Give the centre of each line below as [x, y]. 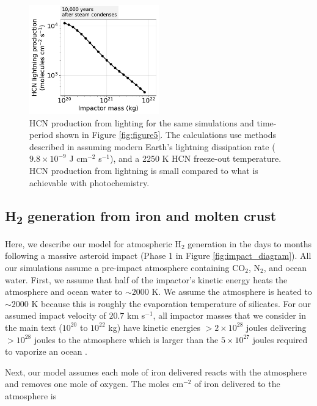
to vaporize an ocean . [46, 351]
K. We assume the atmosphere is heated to [232, 292]
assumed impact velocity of [56, 315]
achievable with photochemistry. [89, 182]
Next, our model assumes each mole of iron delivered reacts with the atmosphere [156, 372]
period [41, 135]
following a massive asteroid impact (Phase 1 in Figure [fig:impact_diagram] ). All [158, 256]
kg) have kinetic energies [154, 327]
